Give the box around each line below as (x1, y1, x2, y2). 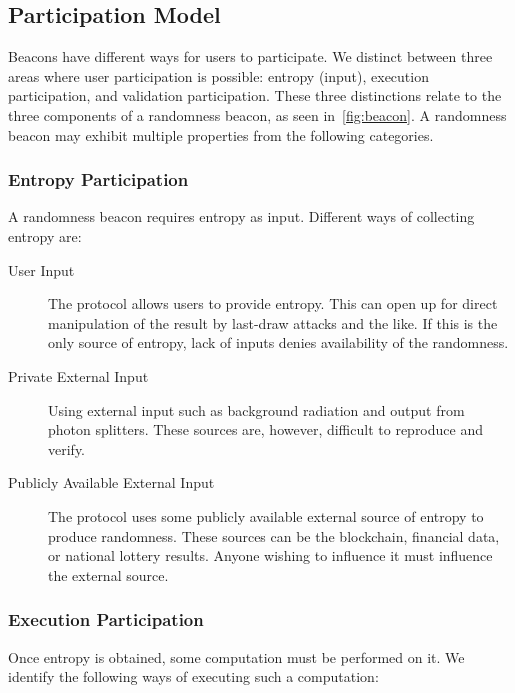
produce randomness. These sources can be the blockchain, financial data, (48, 525, 500, 546)
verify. (48, 438, 86, 459)
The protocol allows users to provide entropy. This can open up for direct (48, 293, 498, 314)
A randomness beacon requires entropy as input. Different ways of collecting (8, 206, 475, 227)
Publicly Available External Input (8, 472, 215, 493)
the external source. (48, 564, 169, 585)
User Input (8, 259, 75, 280)
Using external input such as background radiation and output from (48, 399, 465, 420)
